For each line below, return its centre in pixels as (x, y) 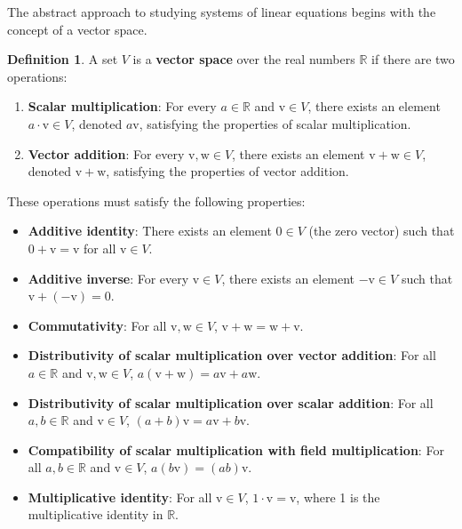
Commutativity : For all (97, 325)
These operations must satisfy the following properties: (156, 200)
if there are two (413, 59)
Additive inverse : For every (108, 278)
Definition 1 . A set (63, 59)
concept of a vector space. (77, 29)
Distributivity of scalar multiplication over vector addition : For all (232, 355)
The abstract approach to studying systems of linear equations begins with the (222, 12)
